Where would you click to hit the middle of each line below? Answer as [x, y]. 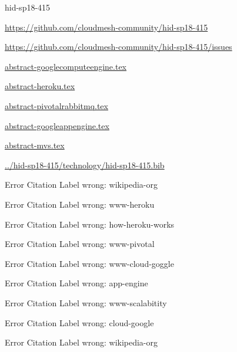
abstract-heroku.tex [40, 86]
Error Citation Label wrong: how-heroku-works [90, 224]
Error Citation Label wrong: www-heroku [80, 204]
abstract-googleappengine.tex [57, 125]
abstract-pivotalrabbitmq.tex [56, 105]
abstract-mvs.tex [35, 145]
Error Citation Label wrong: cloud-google [79, 322]
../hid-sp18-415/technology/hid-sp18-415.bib [85, 165]
